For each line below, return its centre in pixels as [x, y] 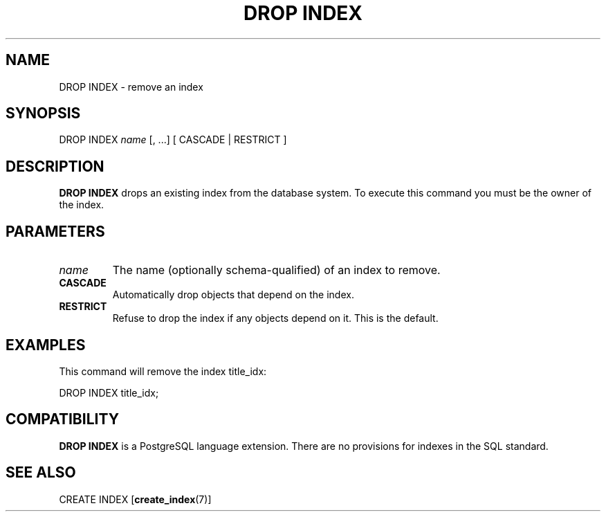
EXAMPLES [46, 345]
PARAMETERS [55, 231]
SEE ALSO [41, 473]
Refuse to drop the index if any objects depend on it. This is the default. [275, 318]
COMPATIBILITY [62, 419]
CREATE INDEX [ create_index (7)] [135, 499]
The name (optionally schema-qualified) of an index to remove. [276, 270]
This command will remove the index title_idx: [163, 371]
